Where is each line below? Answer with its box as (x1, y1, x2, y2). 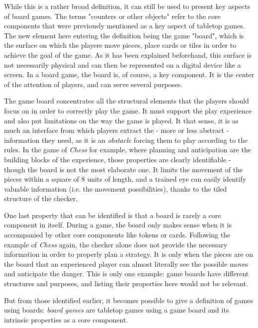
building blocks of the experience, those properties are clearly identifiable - (4, 154, 231, 164)
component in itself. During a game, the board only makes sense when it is (4, 219, 232, 230)
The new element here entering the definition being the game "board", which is (4, 30, 244, 40)
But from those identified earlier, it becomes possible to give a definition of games (4, 295, 253, 305)
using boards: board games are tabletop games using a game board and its (4, 305, 229, 315)
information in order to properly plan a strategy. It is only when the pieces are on (4, 249, 254, 259)
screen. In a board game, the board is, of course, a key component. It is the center (4, 69, 255, 80)
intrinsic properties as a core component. (4, 314, 128, 325)
